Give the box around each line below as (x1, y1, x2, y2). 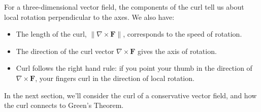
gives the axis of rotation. (138, 45, 217, 56)
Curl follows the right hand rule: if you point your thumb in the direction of (16, 63, 252, 73)
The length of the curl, (16, 29, 87, 39)
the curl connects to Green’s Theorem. (4, 100, 124, 110)
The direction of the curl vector (16, 45, 114, 56)
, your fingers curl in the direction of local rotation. (35, 72, 194, 83)
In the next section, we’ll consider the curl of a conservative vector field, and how (4, 90, 257, 100)
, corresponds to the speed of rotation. (123, 29, 242, 39)
